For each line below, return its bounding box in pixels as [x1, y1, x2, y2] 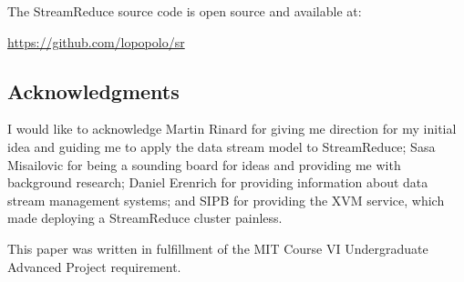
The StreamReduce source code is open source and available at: [7, 2, 362, 20]
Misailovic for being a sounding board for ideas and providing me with [7, 155, 401, 174]
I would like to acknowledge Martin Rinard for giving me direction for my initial [7, 119, 457, 138]
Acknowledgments [7, 76, 180, 105]
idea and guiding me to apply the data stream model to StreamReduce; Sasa [7, 136, 436, 156]
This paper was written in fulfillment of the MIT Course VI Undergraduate [7, 238, 428, 257]
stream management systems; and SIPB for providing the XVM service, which [7, 190, 445, 209]
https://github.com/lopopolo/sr [7, 32, 185, 51]
